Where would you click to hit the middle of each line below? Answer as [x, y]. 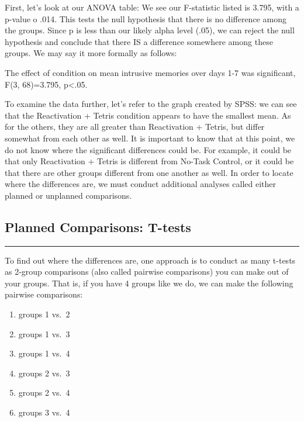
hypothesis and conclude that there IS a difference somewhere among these [139, 41]
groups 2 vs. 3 [44, 373]
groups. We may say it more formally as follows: [91, 53]
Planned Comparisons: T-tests [98, 226]
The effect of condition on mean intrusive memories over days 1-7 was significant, [150, 72]
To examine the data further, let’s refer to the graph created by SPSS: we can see [151, 104]
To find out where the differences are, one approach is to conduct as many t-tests [150, 260]
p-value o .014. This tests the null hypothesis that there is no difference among [146, 18]
